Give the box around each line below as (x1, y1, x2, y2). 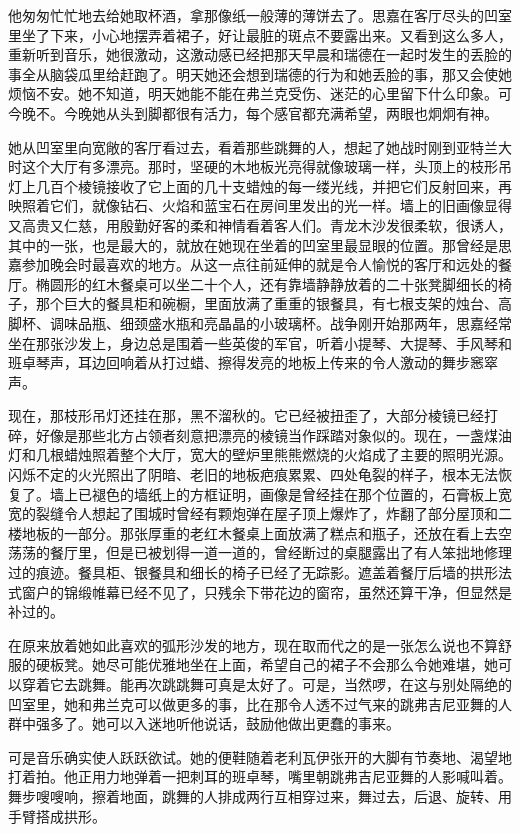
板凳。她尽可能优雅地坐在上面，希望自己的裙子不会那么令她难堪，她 (49, 654, 498, 675)
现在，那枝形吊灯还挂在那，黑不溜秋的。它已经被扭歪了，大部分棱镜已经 (8, 405, 484, 426)
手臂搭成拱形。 (8, 805, 106, 826)
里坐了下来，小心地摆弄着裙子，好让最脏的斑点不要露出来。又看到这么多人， (8, 24, 512, 45)
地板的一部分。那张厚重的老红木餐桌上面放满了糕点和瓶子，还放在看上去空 (21, 522, 512, 543)
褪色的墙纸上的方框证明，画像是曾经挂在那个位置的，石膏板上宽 (91, 483, 512, 504)
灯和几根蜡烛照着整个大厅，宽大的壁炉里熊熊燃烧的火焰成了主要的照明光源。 (8, 444, 512, 465)
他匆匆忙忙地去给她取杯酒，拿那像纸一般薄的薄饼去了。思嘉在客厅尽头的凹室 (8, 5, 512, 25)
